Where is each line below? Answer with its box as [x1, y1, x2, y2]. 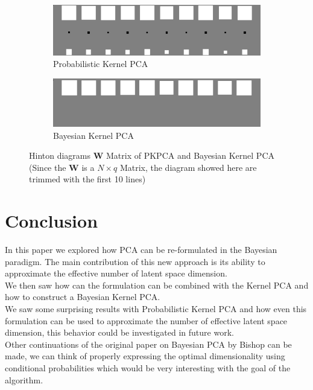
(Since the [29, 161, 66, 173]
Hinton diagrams [29, 149, 91, 162]
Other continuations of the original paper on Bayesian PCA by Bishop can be [5, 337, 292, 350]
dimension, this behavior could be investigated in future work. [5, 326, 234, 339]
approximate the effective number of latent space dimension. [5, 267, 227, 280]
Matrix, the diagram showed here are [119, 161, 257, 173]
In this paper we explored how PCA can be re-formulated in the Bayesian [5, 243, 277, 256]
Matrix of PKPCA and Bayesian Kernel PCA [106, 149, 275, 162]
